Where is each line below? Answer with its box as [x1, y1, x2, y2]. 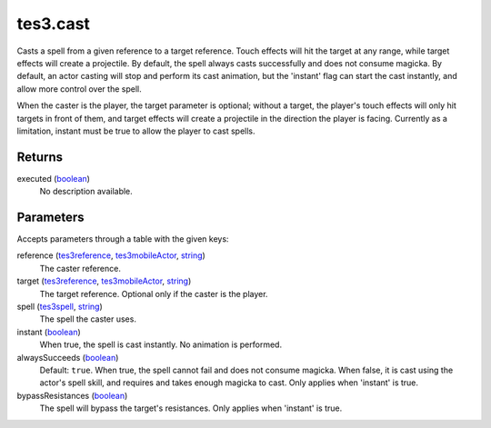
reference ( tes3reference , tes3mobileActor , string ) [16, 250, 206, 261]
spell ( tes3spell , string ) [16, 301, 104, 313]
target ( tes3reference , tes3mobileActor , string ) [16, 275, 192, 286]
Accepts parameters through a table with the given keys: [16, 234, 229, 244]
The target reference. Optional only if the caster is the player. [39, 288, 268, 299]
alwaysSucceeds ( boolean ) [16, 352, 119, 363]
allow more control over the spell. [16, 83, 142, 95]
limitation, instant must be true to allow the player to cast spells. [16, 125, 256, 136]
